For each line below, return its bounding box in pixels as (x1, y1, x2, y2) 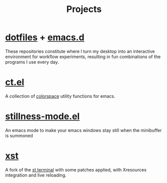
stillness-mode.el (5, 111, 80, 122)
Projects (66, 4, 102, 15)
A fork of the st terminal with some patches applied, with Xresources (5, 166, 146, 172)
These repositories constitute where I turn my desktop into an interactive (5, 48, 155, 54)
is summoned (5, 132, 33, 138)
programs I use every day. (5, 59, 59, 65)
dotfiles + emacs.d (5, 32, 85, 43)
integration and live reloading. (5, 172, 66, 178)
